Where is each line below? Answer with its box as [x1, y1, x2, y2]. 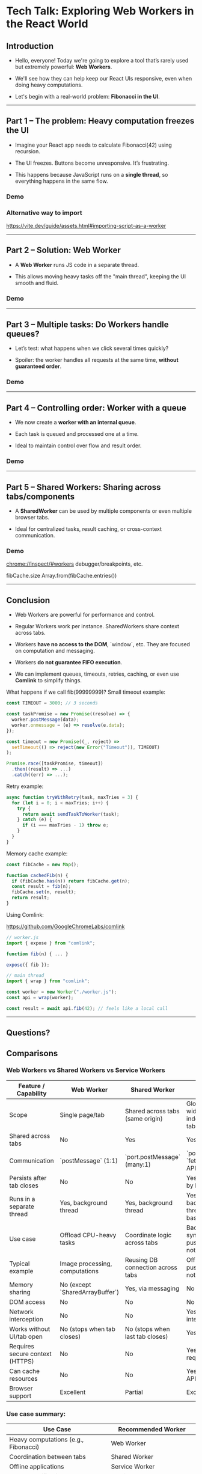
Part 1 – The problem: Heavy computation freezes [6, 116, 195, 126]
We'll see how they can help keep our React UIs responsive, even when [14, 75, 192, 82]
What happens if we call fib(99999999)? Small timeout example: [6, 688, 166, 696]
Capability [16, 1089, 47, 1098]
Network [9, 1307, 34, 1316]
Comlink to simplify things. [14, 677, 82, 684]
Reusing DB [124, 1255, 158, 1264]
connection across [124, 1263, 177, 1271]
